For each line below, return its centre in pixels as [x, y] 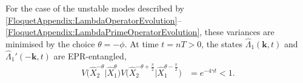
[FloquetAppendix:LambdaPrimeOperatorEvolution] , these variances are [140, 32]
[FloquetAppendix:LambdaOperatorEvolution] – [94, 20]
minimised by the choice [50, 44]
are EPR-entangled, [90, 55]
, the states [222, 44]
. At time [142, 44]
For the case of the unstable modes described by [95, 8]
